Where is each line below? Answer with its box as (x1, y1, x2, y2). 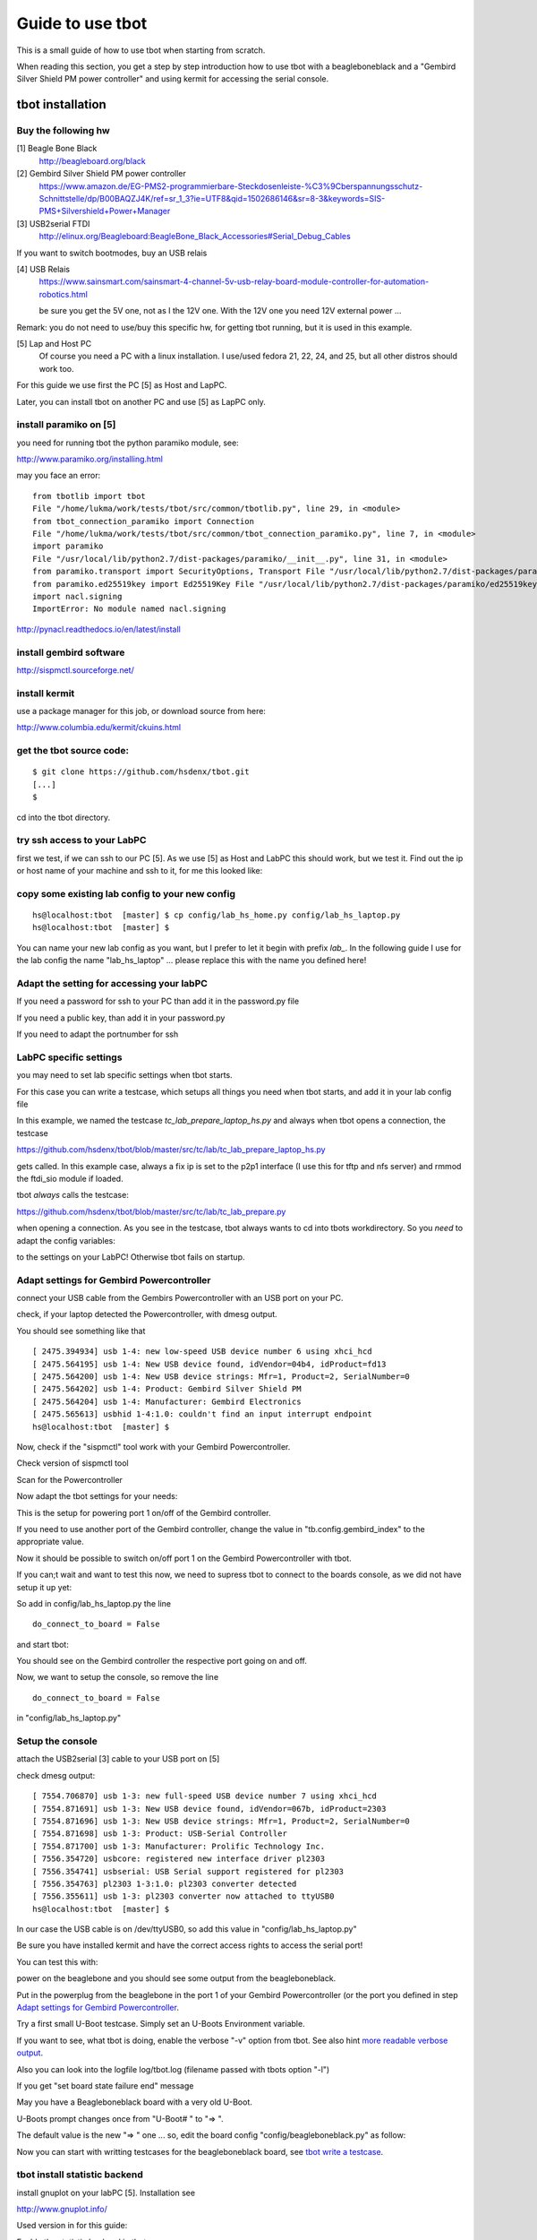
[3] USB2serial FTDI (16, 218, 90, 228)
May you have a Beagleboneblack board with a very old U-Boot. (16, 2097, 252, 2107)
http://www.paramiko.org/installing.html (16, 453, 163, 465)
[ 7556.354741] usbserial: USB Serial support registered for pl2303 (32, 1866, 345, 1876)
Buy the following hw (16, 125, 111, 137)
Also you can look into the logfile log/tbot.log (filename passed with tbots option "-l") (16, 2063, 330, 2074)
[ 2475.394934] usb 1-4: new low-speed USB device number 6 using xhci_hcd (32, 1347, 372, 1357)
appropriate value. (16, 1537, 84, 1547)
